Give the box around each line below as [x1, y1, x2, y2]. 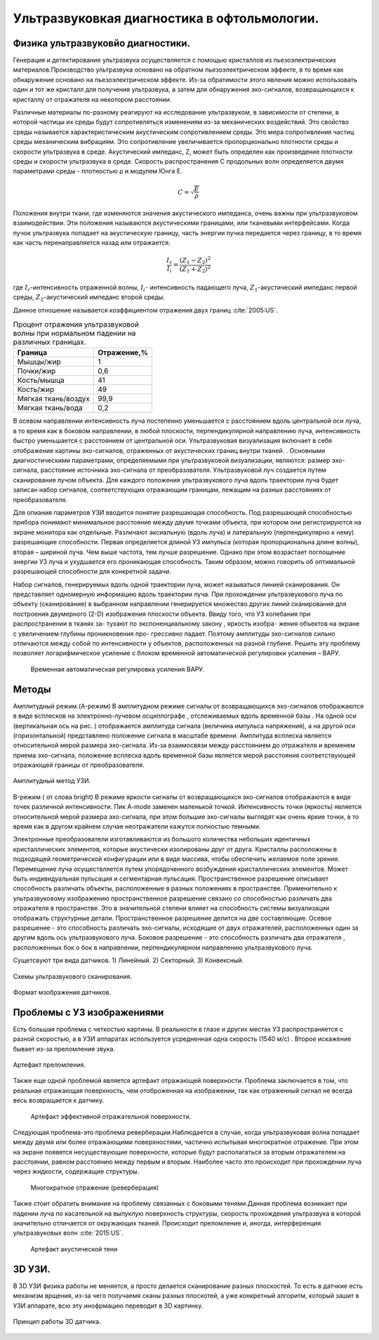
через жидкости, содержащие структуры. [13, 1167, 140, 1176]
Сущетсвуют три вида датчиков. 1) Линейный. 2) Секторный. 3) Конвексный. [13, 956, 244, 965]
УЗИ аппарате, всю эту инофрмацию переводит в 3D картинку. [13, 1301, 204, 1310]
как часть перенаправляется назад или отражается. [13, 239, 171, 247]
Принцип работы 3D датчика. [13, 1317, 101, 1325]
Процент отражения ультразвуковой [13, 320, 140, 329]
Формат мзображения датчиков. [13, 987, 112, 997]
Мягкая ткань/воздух [17, 394, 91, 404]
